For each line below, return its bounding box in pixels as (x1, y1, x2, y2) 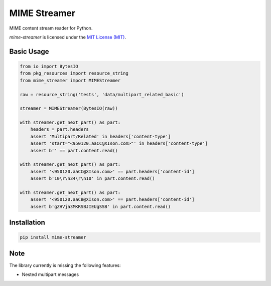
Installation (9, 218, 45, 227)
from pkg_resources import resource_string (20, 71, 129, 76)
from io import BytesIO (20, 63, 79, 69)
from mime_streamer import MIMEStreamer (20, 78, 120, 83)
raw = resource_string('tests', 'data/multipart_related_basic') (20, 92, 184, 97)
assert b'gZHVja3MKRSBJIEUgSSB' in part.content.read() (30, 203, 171, 209)
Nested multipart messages (22, 271, 79, 277)
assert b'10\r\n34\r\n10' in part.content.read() (30, 176, 155, 181)
